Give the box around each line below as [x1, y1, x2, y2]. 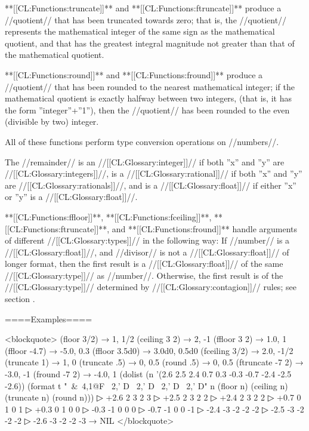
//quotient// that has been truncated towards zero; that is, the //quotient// [5, 13, 287, 26]
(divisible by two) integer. [5, 115, 99, 128]
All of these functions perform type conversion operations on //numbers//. [5, 135, 279, 147]
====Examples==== [5, 312, 92, 325]
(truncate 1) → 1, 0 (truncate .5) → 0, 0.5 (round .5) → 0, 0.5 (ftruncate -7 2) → [5, 356, 304, 368]
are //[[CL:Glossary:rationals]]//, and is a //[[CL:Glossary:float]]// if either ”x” [5, 178, 296, 191]
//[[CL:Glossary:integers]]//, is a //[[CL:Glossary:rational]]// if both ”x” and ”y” [5, 167, 302, 180]
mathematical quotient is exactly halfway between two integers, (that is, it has [5, 92, 292, 104]
